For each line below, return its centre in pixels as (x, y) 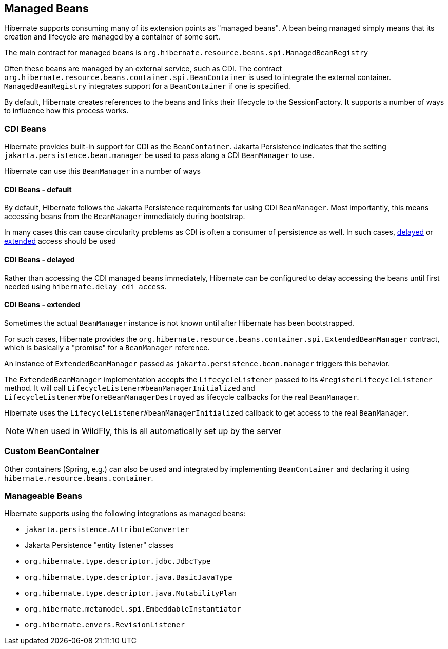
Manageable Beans (43, 495)
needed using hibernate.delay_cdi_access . (85, 286)
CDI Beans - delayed (40, 259)
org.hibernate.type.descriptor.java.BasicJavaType (129, 577)
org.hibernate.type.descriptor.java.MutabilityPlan (131, 593)
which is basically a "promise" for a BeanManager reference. (107, 347)
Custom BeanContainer (52, 451)
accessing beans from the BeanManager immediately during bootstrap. (125, 217)
